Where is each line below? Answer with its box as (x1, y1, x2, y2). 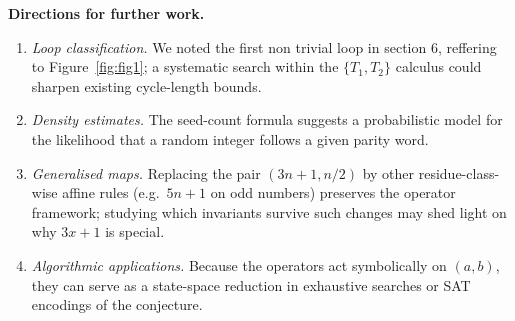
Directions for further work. (8, 3, 205, 23)
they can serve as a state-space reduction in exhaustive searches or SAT (31, 274, 471, 295)
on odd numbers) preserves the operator (210, 182, 456, 203)
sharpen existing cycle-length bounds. (31, 75, 262, 96)
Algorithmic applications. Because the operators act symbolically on (31, 254, 447, 275)
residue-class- (418, 162, 500, 183)
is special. (105, 221, 165, 242)
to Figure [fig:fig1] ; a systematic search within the (31, 56, 339, 77)
